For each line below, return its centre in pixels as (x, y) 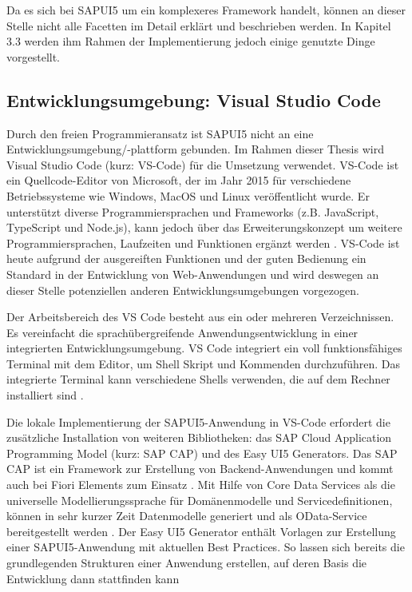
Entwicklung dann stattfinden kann (93, 578)
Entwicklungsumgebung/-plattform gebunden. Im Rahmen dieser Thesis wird (195, 149)
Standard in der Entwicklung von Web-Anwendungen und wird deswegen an (193, 274)
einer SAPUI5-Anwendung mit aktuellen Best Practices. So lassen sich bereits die (206, 547)
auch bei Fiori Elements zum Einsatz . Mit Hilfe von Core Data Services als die (201, 485)
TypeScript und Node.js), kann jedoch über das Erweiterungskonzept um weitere (204, 227)
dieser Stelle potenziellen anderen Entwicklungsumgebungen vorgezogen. (183, 290)
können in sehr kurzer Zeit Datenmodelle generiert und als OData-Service (187, 516)
